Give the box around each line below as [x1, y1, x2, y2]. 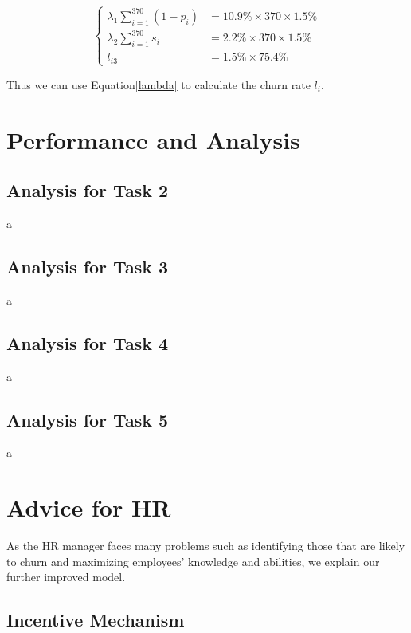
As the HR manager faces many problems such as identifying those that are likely [6, 537, 405, 554]
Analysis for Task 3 [6, 254, 169, 278]
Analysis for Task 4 [6, 330, 169, 355]
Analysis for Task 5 [6, 407, 169, 431]
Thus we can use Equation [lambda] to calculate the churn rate [6, 76, 311, 92]
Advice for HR [6, 491, 171, 524]
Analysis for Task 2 [6, 178, 169, 202]
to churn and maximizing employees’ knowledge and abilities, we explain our [6, 552, 380, 569]
